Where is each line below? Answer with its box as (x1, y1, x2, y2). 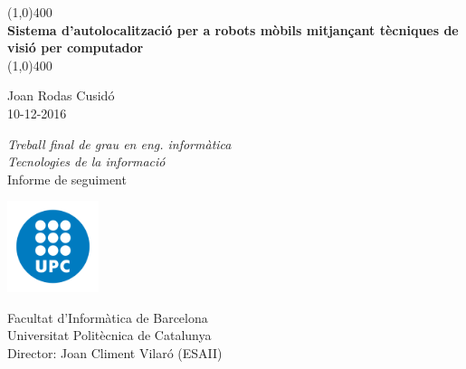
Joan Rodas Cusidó (7, 86, 115, 105)
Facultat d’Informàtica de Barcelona (7, 307, 208, 326)
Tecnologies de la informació (7, 152, 166, 171)
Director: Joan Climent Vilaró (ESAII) (7, 343, 223, 362)
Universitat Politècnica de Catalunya (7, 326, 212, 345)
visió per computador (7, 38, 144, 57)
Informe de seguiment (7, 169, 127, 188)
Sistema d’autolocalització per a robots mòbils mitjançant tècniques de (7, 20, 459, 39)
